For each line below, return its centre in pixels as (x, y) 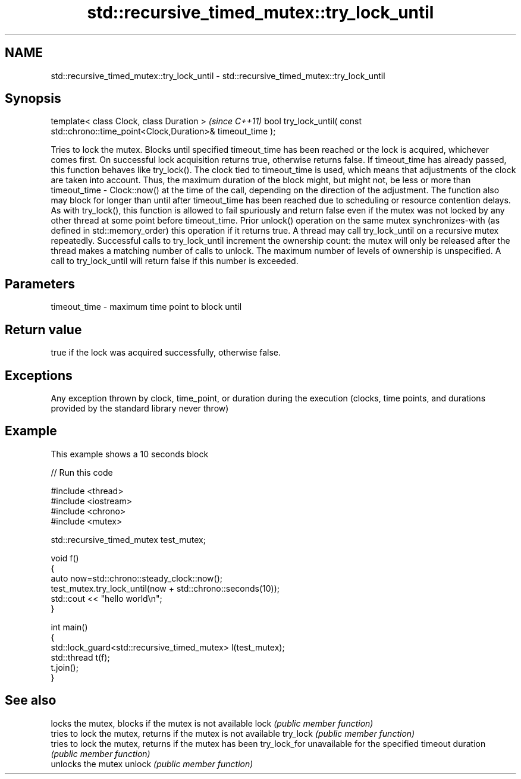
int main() (69, 627)
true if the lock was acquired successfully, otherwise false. (166, 353)
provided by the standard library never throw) (140, 408)
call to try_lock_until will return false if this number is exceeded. (175, 261)
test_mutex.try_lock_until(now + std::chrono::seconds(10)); (165, 588)
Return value (43, 329)
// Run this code (82, 472)
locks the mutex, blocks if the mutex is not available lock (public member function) (212, 723)
